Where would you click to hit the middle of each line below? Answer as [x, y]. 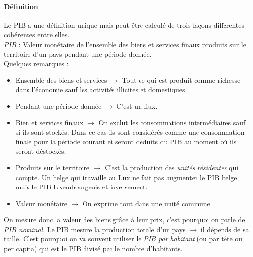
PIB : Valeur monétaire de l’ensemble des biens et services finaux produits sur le [125, 44]
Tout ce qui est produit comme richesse [181, 80]
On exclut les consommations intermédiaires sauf [172, 122]
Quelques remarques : [36, 63]
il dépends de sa [225, 229]
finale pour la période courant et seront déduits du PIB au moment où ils [126, 141]
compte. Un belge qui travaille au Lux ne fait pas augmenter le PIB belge [126, 177]
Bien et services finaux [49, 122]
